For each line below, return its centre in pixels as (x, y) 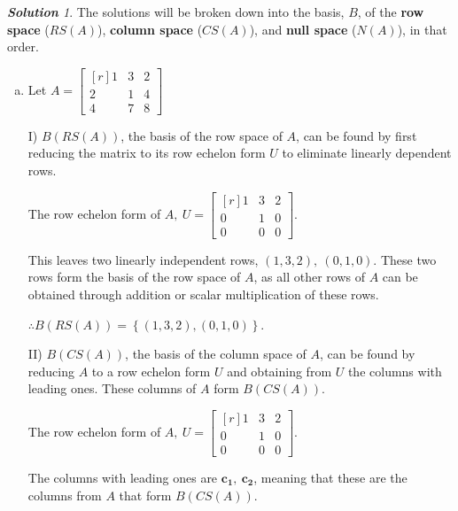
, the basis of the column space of (216, 354)
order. (23, 46)
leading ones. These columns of (112, 388)
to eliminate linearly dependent (367, 153)
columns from (65, 495)
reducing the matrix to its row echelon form (147, 153)
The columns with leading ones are (123, 477)
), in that (422, 29)
